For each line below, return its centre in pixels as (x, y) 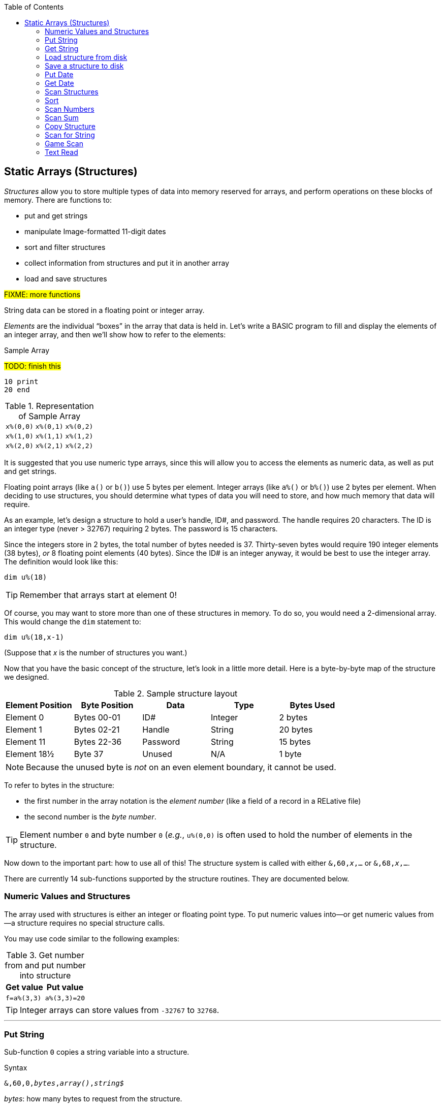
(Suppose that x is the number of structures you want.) (96, 652)
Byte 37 (89, 754)
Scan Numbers (70, 109)
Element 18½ (30, 754)
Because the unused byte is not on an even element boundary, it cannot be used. (181, 767)
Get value (24, 987)
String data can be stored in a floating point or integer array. (104, 310)
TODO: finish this (33, 366)
